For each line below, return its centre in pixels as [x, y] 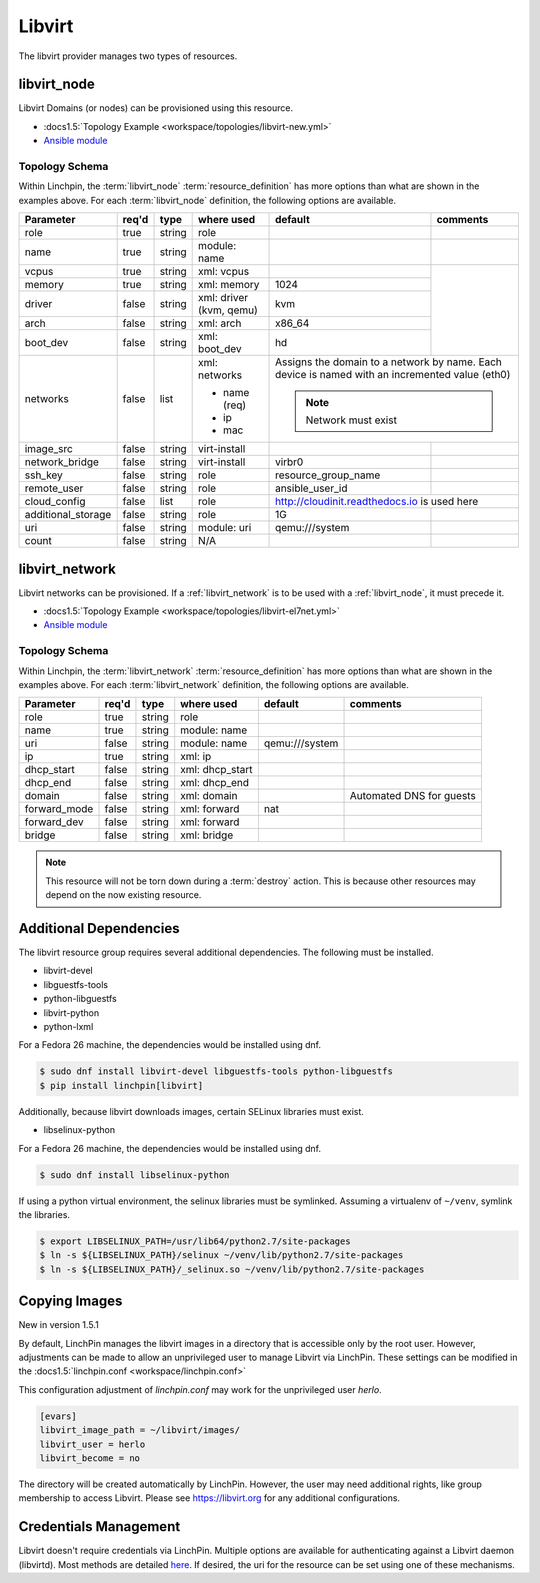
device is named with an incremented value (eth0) [393, 375]
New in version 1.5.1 [58, 1325]
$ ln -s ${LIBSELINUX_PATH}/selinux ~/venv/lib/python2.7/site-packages [221, 1255]
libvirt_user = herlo [92, 1444]
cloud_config [55, 502]
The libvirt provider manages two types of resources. [128, 56]
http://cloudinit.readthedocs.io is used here [377, 502]
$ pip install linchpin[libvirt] [121, 1085]
